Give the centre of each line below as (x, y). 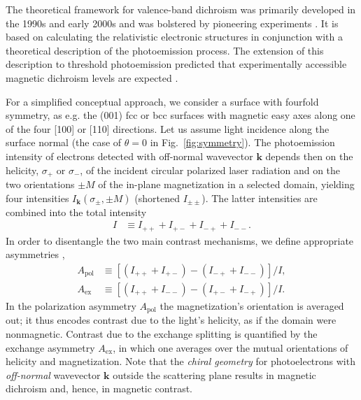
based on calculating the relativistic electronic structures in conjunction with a (174, 37)
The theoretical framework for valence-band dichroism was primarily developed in (181, 9)
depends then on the (309, 156)
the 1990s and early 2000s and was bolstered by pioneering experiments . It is (172, 23)
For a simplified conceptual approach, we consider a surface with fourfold (162, 101)
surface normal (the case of (64, 142)
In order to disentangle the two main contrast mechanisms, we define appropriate (180, 240)
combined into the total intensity (76, 212)
